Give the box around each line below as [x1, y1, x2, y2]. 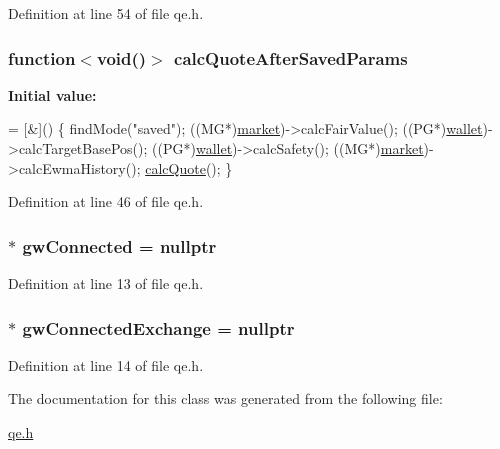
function [8, 45, 76, 70]
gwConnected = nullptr [22, 233, 217, 258]
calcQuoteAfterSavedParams [174, 45, 408, 70]
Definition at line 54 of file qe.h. [8, 3, 204, 23]
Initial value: [8, 84, 97, 105]
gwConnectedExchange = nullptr [22, 315, 295, 340]
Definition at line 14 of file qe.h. [8, 354, 204, 375]
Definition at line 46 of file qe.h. [8, 191, 204, 212]
